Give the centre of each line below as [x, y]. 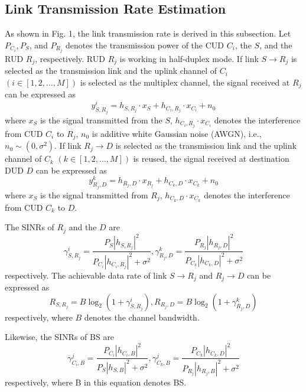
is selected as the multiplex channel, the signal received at [185, 82]
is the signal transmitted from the [101, 120]
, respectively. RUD [70, 58]
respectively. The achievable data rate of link [86, 275]
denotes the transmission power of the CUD [145, 45]
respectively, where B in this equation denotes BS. [96, 382]
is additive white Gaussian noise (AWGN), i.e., [177, 133]
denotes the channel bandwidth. [142, 317]
